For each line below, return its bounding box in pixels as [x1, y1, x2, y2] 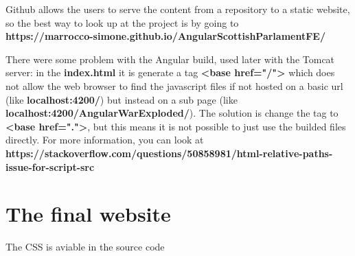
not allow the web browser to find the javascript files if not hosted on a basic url [5, 78, 343, 93]
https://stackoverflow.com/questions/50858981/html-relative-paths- [5, 146, 333, 160]
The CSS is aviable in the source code [5, 240, 165, 254]
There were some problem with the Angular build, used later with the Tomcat [5, 51, 335, 66]
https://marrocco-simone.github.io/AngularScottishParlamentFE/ [5, 29, 325, 43]
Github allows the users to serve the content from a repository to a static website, [5, 2, 350, 16]
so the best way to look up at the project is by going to [5, 15, 239, 30]
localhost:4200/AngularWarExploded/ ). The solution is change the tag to [5, 106, 339, 120]
